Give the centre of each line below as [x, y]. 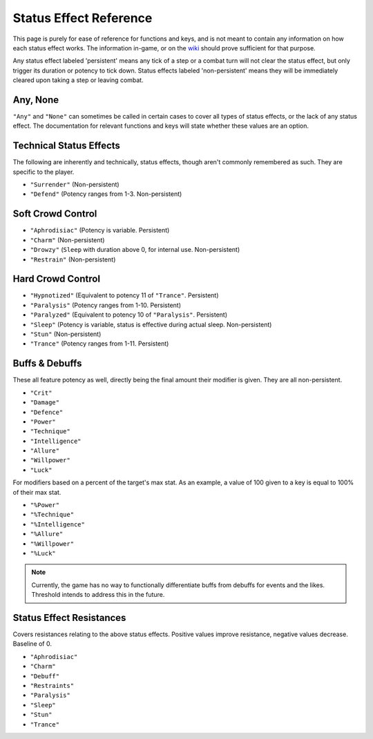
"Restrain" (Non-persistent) [73, 259]
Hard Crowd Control [56, 279]
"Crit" [41, 393]
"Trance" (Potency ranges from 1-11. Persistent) [99, 344]
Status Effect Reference [83, 18]
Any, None [36, 100]
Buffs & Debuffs [47, 363]
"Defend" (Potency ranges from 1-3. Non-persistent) [106, 194]
